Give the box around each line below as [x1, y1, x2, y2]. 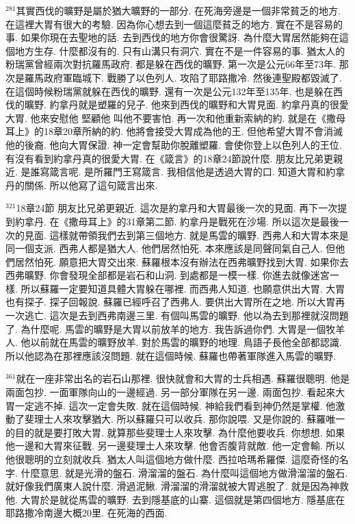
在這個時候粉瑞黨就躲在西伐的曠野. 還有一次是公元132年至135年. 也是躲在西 [5, 84, 343, 98]
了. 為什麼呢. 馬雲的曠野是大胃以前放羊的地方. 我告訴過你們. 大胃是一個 [5, 321, 326, 336]
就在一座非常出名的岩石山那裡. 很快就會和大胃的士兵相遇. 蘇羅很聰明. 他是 [16, 371, 350, 386]
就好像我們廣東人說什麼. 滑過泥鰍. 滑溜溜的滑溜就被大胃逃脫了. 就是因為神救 [5, 479, 349, 493]
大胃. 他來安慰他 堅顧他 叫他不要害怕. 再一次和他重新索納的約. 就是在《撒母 [5, 110, 345, 125]
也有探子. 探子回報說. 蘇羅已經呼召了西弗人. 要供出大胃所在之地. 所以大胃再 [5, 295, 345, 309]
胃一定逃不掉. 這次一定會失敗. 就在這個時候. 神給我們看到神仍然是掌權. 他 [5, 398, 336, 412]
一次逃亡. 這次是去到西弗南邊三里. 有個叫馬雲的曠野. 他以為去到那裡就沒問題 [5, 308, 349, 323]
